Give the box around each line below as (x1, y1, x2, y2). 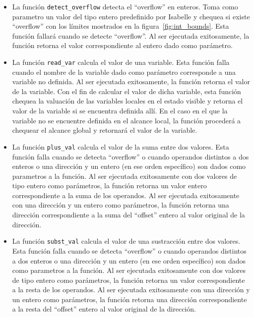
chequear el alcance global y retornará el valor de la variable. (12, 125, 197, 135)
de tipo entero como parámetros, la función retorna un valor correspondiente (12, 274, 245, 285)
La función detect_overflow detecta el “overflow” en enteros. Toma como (12, 1, 238, 11)
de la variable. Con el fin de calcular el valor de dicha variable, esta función (12, 86, 241, 96)
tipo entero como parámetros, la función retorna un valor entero (12, 180, 207, 191)
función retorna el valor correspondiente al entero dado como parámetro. (12, 40, 233, 51)
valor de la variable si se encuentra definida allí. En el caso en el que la (12, 106, 228, 116)
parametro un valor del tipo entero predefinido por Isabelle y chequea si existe (12, 11, 250, 21)
